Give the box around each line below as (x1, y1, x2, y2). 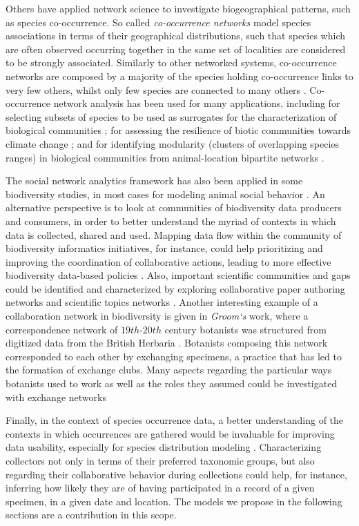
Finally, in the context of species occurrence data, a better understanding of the (6, 413, 344, 427)
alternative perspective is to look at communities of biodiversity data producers (6, 200, 342, 215)
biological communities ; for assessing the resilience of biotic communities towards (6, 123, 351, 137)
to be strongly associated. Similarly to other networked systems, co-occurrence (6, 55, 337, 70)
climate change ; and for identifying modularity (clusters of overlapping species (6, 136, 340, 150)
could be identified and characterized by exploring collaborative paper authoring (6, 281, 345, 295)
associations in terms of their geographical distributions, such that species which (6, 28, 346, 43)
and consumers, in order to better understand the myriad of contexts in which (6, 213, 336, 228)
